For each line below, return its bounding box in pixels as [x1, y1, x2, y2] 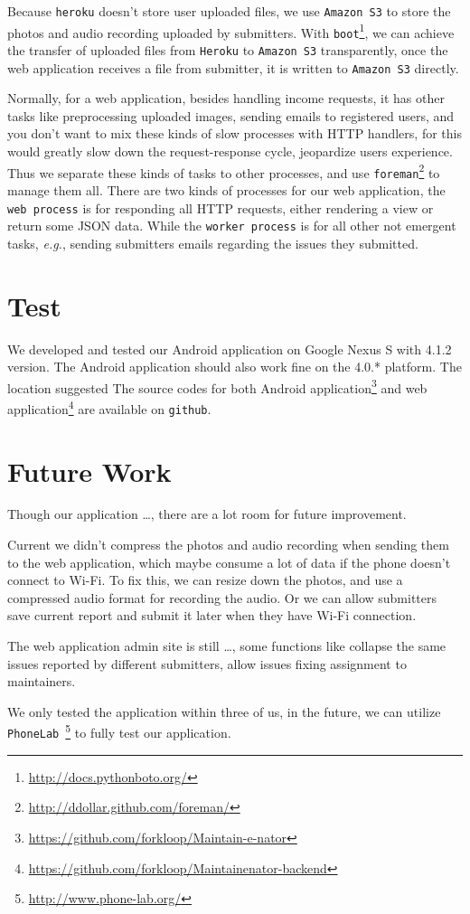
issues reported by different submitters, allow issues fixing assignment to [7, 654, 407, 673]
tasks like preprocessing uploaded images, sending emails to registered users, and [7, 106, 455, 125]
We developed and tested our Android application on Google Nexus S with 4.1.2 [7, 339, 452, 358]
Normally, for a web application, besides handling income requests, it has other [7, 89, 445, 108]
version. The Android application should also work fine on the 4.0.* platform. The [7, 357, 462, 376]
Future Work [7, 452, 172, 489]
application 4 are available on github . [7, 397, 211, 418]
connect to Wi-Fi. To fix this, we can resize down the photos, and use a [7, 570, 403, 589]
